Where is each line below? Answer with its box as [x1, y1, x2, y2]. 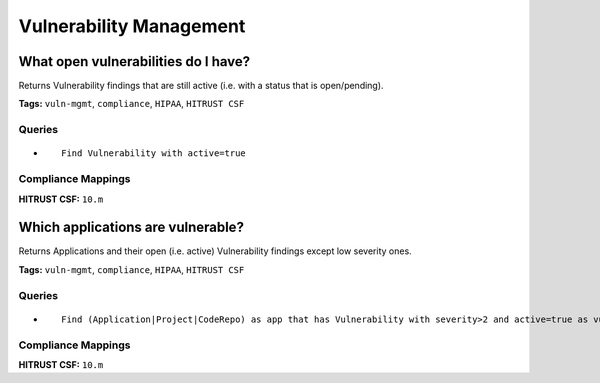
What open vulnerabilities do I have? [18, 53, 251, 70]
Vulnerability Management [18, 15, 246, 37]
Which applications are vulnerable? [18, 219, 245, 236]
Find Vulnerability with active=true [61, 148, 247, 159]
